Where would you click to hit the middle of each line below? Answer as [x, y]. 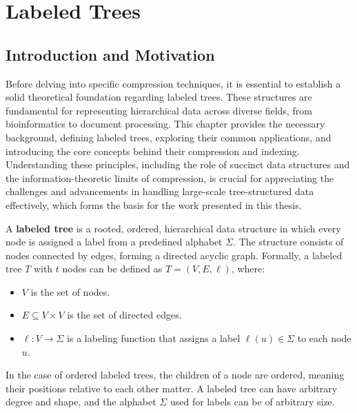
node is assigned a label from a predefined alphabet [114, 242]
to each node [324, 338]
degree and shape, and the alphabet [81, 402]
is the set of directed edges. [124, 315]
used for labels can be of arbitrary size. [252, 402]
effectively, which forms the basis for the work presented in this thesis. [154, 204]
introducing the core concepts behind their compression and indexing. [153, 151]
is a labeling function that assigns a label [154, 338]
